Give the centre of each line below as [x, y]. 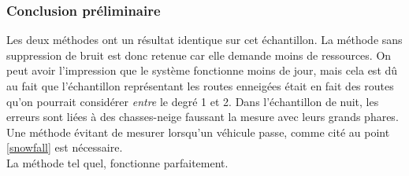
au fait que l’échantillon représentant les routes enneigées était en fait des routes [200, 86]
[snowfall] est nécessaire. [65, 147]
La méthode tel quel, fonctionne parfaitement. [117, 162]
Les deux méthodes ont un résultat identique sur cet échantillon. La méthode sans [204, 40]
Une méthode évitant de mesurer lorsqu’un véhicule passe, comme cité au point [198, 132]
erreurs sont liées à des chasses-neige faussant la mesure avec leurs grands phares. [203, 117]
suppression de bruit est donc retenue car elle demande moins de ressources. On [199, 55]
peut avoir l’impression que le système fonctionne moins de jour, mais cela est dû [202, 70]
